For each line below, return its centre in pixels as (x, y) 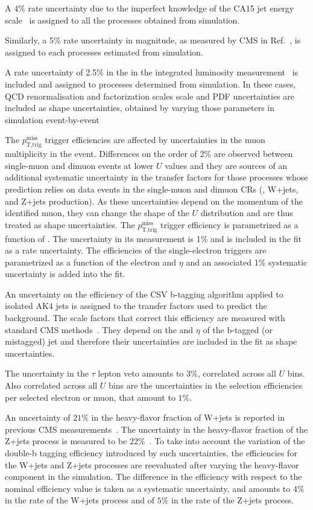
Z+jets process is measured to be (66, 441)
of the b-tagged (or (238, 329)
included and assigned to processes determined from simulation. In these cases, (150, 84)
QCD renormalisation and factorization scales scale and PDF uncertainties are (150, 96)
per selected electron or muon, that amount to (90, 397)
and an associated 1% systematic (247, 262)
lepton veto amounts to (141, 373)
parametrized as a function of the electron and (91, 262)
